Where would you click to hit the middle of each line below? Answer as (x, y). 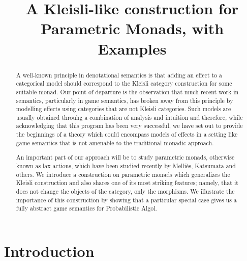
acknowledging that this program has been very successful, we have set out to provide (129, 126)
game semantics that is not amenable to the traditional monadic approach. (115, 142)
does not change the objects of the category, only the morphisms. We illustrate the (125, 191)
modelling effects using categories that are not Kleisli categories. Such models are (123, 109)
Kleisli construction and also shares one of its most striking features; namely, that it (127, 183)
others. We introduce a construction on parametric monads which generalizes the (123, 174)
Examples (132, 48)
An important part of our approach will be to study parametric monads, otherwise (125, 157)
